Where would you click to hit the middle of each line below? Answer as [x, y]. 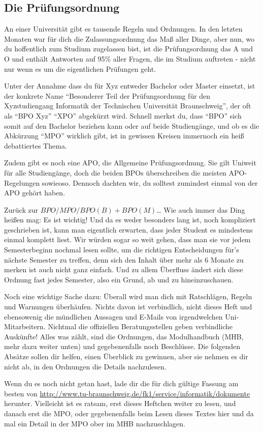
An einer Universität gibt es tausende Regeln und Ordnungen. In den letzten [123, 29]
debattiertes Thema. [36, 145]
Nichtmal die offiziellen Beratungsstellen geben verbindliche [140, 326]
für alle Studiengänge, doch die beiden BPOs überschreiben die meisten [115, 172]
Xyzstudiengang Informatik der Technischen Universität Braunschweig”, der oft [128, 106]
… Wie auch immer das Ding [201, 209]
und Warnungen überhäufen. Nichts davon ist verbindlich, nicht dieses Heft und [128, 307]
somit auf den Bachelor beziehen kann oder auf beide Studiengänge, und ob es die [132, 125]
